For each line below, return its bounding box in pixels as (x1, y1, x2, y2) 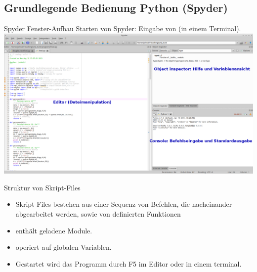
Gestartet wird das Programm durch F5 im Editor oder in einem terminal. (15, 258, 242, 269)
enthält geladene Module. (15, 225, 92, 235)
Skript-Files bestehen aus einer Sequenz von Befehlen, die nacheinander (15, 199, 232, 209)
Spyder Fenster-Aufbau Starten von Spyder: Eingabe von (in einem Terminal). (4, 23, 241, 34)
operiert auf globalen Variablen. (15, 242, 112, 252)
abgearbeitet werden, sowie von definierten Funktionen (15, 209, 181, 219)
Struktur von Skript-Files (4, 182, 81, 192)
